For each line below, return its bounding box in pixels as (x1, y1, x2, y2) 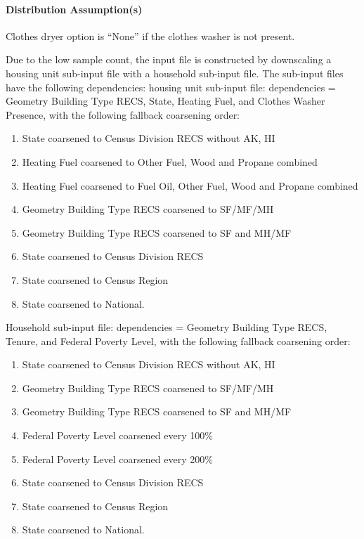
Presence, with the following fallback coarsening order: (6, 107, 240, 122)
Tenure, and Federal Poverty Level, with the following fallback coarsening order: (6, 333, 351, 348)
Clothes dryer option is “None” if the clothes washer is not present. (6, 28, 295, 43)
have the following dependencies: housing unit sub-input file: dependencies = (6, 79, 336, 94)
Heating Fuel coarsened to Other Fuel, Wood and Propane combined (22, 154, 318, 169)
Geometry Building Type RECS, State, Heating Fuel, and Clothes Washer (6, 93, 325, 108)
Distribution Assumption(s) (6, 1, 143, 16)
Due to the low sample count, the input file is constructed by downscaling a (6, 52, 332, 67)
